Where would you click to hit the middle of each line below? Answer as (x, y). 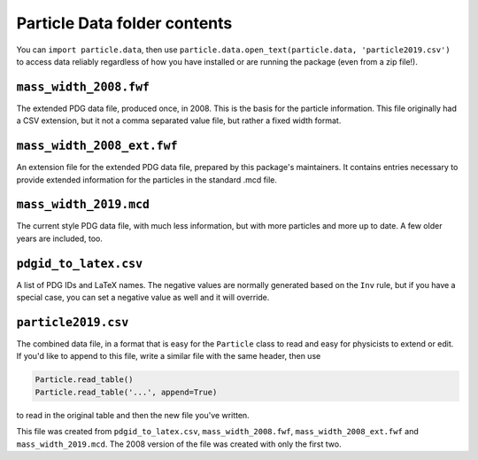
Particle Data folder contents (124, 23)
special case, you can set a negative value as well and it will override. (143, 298)
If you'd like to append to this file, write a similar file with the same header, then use (169, 356)
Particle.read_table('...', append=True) (126, 392)
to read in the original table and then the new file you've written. (133, 415)
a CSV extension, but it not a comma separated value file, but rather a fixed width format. (179, 121)
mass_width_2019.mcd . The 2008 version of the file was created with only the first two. (179, 444)
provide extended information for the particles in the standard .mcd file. (147, 179)
